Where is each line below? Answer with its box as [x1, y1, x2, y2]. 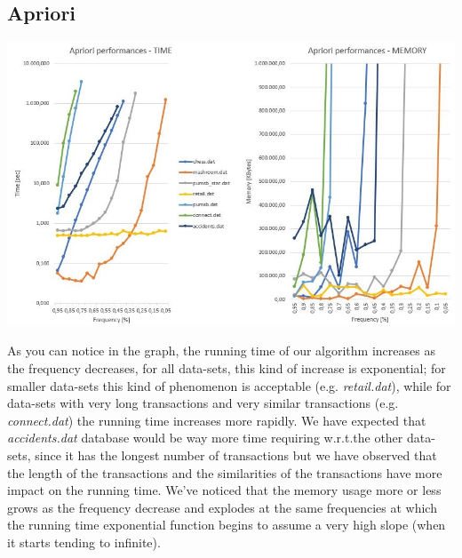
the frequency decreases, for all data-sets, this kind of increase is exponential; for [7, 359, 446, 378]
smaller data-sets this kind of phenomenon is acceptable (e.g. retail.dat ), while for [7, 376, 451, 395]
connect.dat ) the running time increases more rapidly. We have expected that [7, 411, 426, 429]
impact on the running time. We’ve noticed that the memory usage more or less [7, 481, 442, 499]
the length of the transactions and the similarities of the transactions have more [7, 463, 442, 482]
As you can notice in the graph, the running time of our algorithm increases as [7, 341, 435, 360]
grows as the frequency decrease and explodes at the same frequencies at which [7, 498, 437, 516]
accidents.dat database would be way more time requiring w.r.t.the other [7, 428, 403, 447]
